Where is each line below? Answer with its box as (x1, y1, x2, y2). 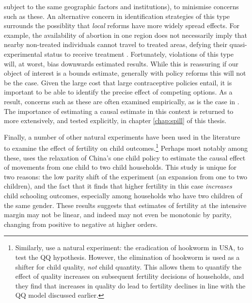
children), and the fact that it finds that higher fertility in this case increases (4, 181, 232, 191)
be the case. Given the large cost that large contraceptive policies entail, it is (4, 77, 232, 87)
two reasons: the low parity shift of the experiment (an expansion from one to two (4, 171, 248, 181)
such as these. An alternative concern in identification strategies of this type (4, 11, 230, 21)
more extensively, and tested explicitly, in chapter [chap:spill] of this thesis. (4, 115, 227, 126)
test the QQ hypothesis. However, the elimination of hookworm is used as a (15, 252, 240, 262)
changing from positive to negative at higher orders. (4, 219, 158, 229)
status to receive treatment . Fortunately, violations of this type (44, 48, 234, 59)
